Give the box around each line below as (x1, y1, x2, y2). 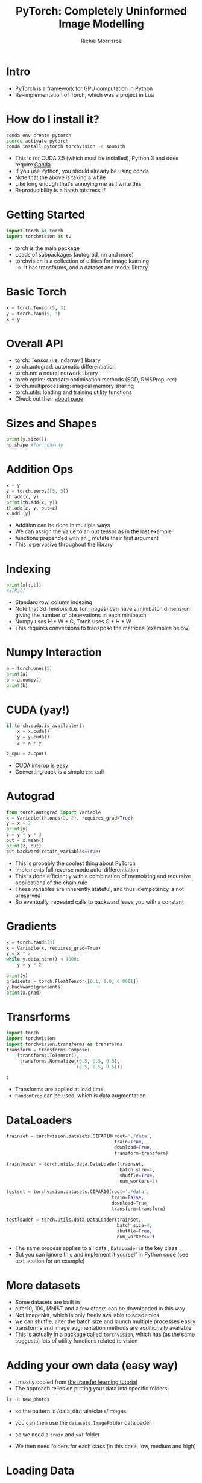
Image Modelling (58, 17, 145, 31)
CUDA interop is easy (14, 761, 69, 769)
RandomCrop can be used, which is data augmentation (14, 1092, 147, 1099)
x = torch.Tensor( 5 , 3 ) (6, 304, 66, 311)
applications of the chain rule (14, 879, 87, 886)
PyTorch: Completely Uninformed (16, 4, 187, 18)
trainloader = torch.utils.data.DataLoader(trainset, (6, 1161, 145, 1167)
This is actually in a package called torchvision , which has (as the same (14, 1330, 195, 1338)
